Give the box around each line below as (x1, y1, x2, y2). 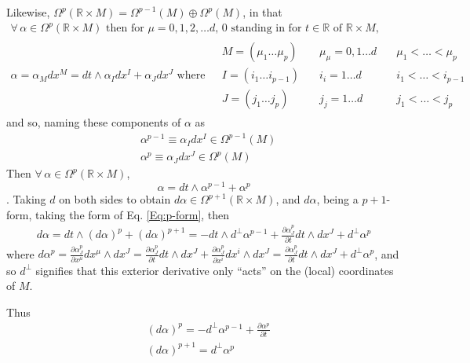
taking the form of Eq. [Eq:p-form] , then (35, 206, 230, 222)
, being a (316, 191, 359, 207)
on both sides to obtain (59, 191, 171, 207)
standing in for (231, 23, 302, 35)
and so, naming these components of (6, 114, 181, 130)
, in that (242, 4, 282, 20)
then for (106, 23, 144, 35)
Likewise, (6, 4, 50, 20)
